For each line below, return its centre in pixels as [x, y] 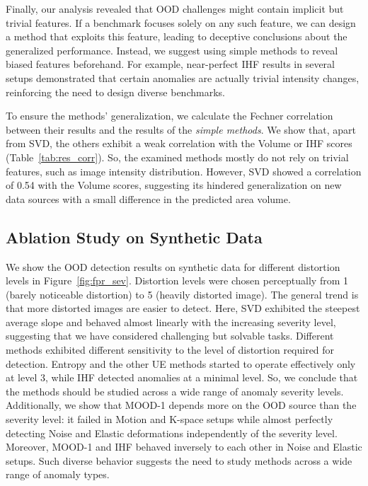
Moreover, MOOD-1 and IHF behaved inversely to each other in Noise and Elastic [184, 447]
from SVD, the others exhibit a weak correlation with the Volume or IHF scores [179, 143]
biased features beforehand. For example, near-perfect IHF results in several [170, 64]
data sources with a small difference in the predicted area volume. [148, 198]
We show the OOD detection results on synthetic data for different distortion [173, 266]
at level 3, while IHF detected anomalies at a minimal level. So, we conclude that [182, 377]
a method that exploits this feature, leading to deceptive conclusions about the [177, 36]
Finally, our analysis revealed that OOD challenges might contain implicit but [175, 8]
